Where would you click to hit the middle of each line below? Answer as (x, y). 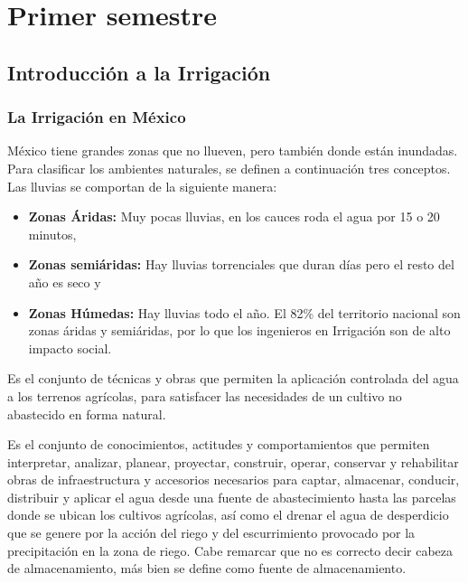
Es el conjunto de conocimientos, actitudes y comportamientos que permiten (219, 444)
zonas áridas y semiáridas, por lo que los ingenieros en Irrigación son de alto (239, 330)
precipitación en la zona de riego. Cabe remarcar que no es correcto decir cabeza (230, 550)
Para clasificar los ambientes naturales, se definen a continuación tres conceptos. (229, 168)
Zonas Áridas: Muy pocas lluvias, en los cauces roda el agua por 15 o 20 (234, 216)
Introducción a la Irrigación (139, 72)
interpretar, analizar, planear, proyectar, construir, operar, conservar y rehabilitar (233, 461)
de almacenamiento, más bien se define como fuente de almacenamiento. (207, 568)
